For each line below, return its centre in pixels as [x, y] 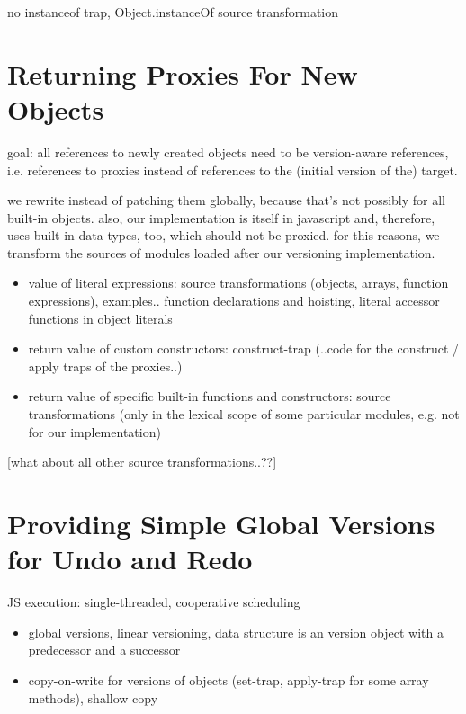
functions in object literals [100, 318]
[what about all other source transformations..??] [142, 462]
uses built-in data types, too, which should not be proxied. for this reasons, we [224, 235]
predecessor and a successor [104, 650]
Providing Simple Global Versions [221, 523]
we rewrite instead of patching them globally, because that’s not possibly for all [227, 200]
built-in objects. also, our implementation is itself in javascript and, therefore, [221, 217]
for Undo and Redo [130, 559]
